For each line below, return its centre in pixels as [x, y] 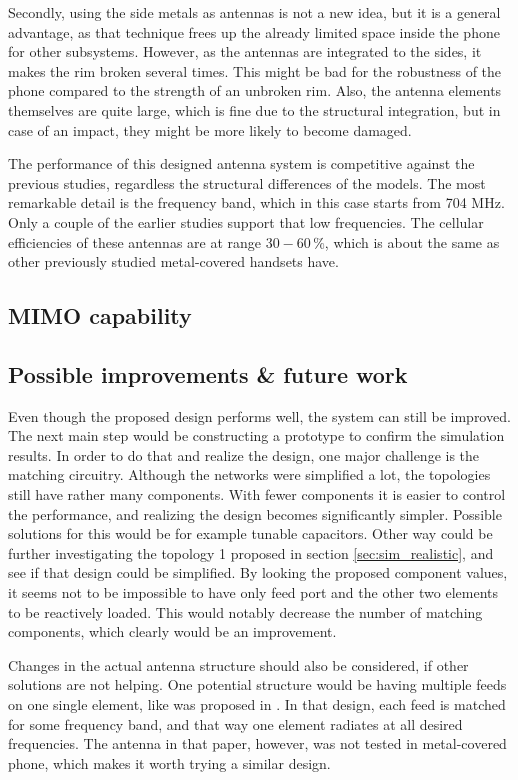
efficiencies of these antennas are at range [135, 241]
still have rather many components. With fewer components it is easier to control [257, 494]
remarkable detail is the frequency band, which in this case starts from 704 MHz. [256, 202]
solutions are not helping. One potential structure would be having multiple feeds [257, 684]
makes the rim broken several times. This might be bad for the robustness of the [255, 70]
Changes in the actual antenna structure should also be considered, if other [238, 664]
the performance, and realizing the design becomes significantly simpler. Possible [255, 513]
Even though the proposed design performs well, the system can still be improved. [259, 415]
